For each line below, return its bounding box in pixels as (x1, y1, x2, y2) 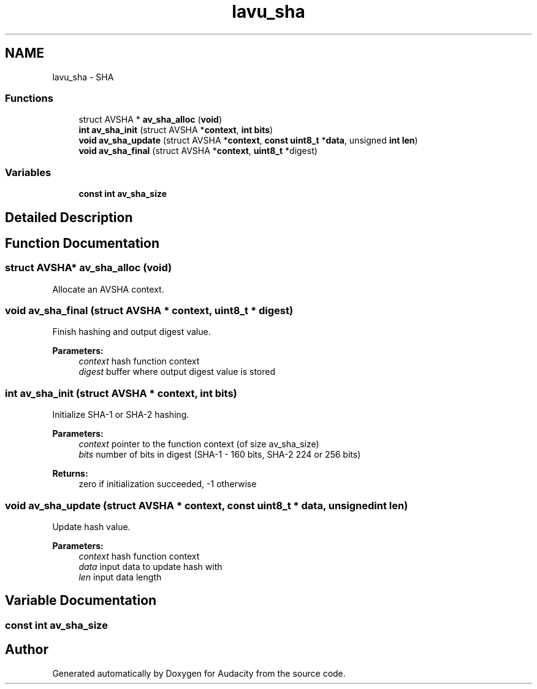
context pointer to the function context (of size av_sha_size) (78, 439, 319, 450)
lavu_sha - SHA (52, 71, 114, 82)
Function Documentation (5, 235, 159, 251)
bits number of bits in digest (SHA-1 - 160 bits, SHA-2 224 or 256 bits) (78, 449, 361, 460)
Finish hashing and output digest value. (52, 326, 211, 337)
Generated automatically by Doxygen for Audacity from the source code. (52, 668, 346, 679)
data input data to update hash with (78, 561, 223, 572)
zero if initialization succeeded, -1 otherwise (78, 479, 257, 490)
